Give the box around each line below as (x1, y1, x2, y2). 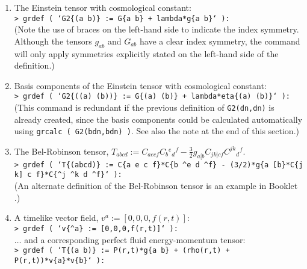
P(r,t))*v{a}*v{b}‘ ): (14, 256, 105, 265)
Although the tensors (14, 34, 92, 47)
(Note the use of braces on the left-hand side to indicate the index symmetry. (14, 23, 299, 36)
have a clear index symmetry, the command (140, 34, 300, 47)
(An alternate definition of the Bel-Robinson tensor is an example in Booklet (14, 179, 298, 192)
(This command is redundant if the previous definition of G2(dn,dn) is (14, 101, 274, 114)
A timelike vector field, (14, 211, 99, 224)
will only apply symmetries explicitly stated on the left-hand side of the (14, 47, 279, 60)
